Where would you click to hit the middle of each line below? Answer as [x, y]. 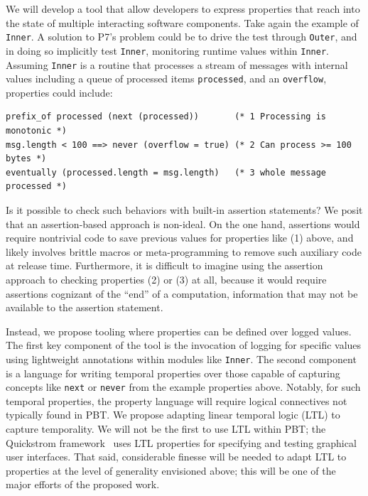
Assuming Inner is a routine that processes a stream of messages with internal [177, 64]
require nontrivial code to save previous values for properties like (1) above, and [180, 238]
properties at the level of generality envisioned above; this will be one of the [171, 470]
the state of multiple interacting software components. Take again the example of [182, 22]
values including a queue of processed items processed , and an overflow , [166, 79]
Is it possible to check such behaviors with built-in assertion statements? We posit [184, 209]
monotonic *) [36, 131]
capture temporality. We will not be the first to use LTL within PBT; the [166, 428]
